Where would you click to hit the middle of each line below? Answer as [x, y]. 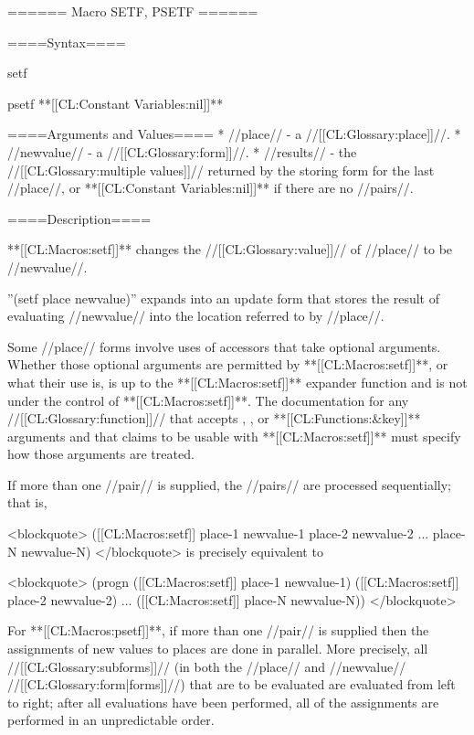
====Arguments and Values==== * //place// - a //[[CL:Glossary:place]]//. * [234, 134]
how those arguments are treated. [101, 454]
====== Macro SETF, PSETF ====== [133, 11]
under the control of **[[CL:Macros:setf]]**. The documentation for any [208, 400]
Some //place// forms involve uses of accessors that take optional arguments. [224, 346]
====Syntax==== [67, 42]
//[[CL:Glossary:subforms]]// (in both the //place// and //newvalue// [207, 666]
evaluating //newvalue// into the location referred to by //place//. [196, 316]
